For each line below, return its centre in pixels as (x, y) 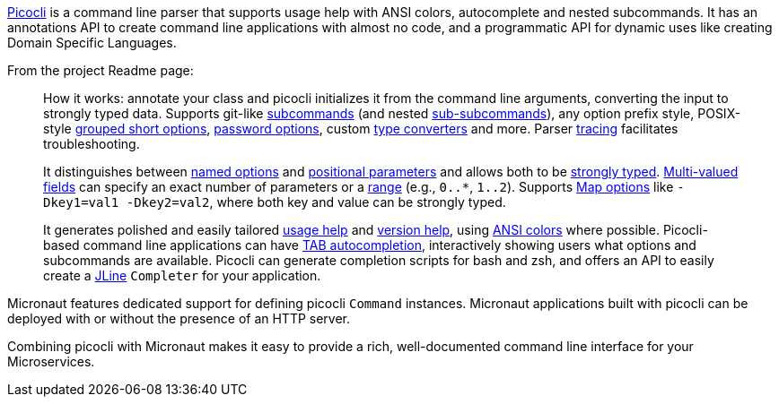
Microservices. (51, 361)
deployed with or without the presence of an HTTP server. (179, 318)
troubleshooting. (92, 144)
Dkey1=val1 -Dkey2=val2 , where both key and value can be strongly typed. (275, 202)
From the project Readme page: (101, 70)
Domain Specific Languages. (92, 43)
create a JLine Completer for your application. (182, 275)
